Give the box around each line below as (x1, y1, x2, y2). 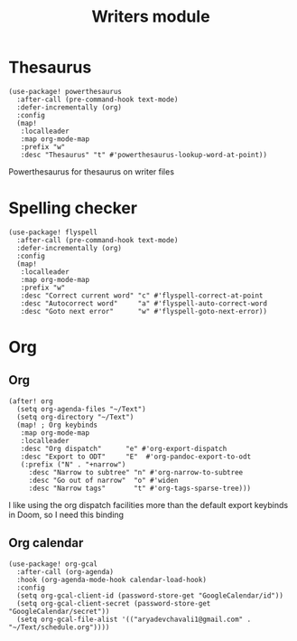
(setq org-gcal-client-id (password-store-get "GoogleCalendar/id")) (16, 590, 283, 600)
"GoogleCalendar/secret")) (8, 607, 110, 616)
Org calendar (8, 535, 84, 551)
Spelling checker (8, 198, 137, 219)
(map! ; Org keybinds (16, 420, 98, 429)
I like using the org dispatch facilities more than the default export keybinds (8, 499, 289, 510)
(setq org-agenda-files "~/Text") (16, 404, 146, 413)
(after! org (8, 396, 53, 406)
